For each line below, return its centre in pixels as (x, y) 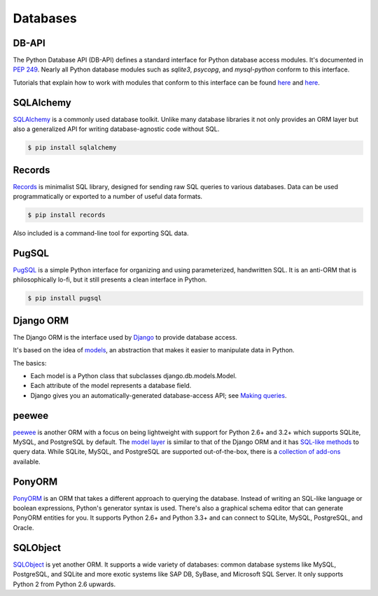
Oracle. (23, 527)
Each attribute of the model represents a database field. (111, 386)
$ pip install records (66, 215)
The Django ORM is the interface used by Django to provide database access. (125, 337)
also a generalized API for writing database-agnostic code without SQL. (116, 129)
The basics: (30, 363)
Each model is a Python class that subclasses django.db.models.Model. (134, 375)
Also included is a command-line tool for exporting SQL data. (101, 233)
